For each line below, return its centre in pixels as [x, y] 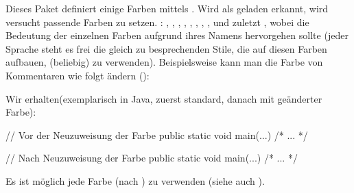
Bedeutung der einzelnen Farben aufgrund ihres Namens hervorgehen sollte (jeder [177, 35]
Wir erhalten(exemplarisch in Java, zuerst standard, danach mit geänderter [164, 98]
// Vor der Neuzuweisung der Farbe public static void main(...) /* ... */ [157, 134]
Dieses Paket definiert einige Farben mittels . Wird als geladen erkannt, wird [167, 8]
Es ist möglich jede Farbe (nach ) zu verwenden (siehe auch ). [135, 180]
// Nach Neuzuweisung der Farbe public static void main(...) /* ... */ [152, 158]
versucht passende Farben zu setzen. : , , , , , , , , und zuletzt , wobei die [157, 22]
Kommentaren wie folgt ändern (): [78, 75]
